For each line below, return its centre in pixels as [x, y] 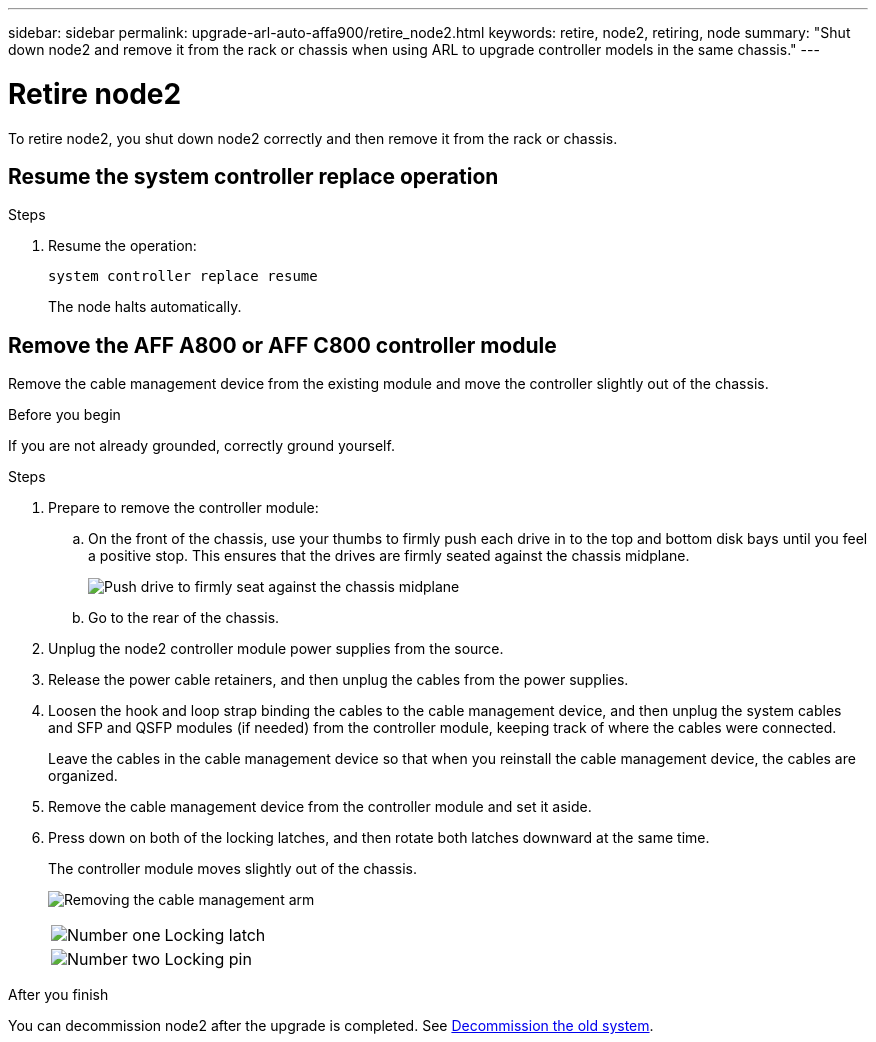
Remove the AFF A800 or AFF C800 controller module [282, 345]
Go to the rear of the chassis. [184, 618]
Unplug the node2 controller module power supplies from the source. [276, 649]
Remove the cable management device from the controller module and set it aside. [320, 807]
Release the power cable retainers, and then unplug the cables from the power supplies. [338, 680]
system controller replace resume [183, 276]
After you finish [58, 995]
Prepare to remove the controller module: [183, 508]
